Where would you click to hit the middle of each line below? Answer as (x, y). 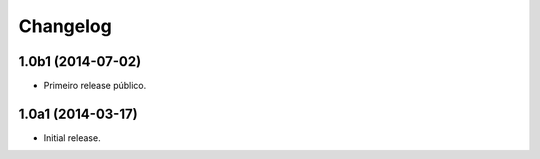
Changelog (65, 26)
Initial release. (72, 137)
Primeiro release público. (95, 86)
